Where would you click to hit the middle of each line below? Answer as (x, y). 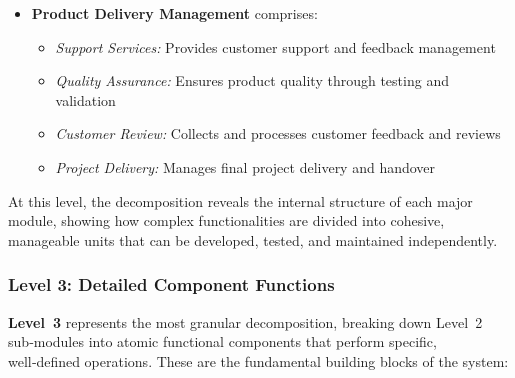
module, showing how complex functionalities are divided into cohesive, (226, 220)
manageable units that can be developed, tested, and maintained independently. (253, 239)
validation (85, 99)
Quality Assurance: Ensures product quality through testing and (252, 80)
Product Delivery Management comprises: (174, 13)
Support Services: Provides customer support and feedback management (275, 46)
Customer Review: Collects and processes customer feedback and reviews (278, 133)
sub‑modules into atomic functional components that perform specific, (222, 341)
